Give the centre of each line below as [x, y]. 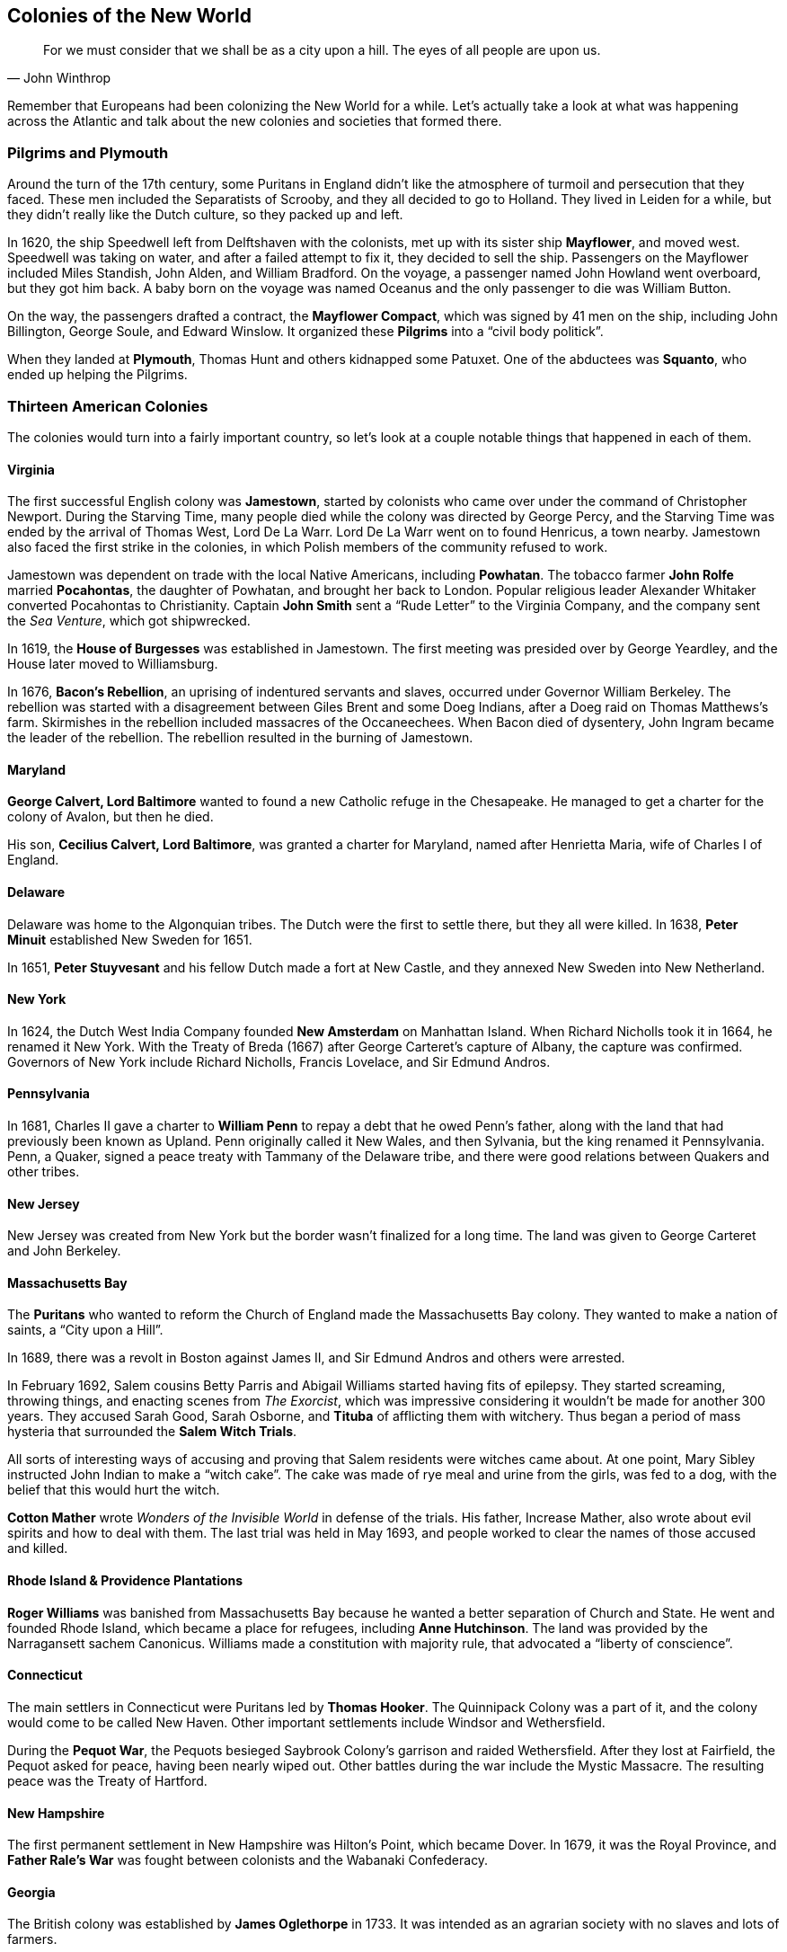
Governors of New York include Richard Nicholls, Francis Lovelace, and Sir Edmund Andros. [279, 1061]
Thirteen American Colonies [108, 406]
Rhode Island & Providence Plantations [125, 1581]
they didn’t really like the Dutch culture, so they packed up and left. [205, 215]
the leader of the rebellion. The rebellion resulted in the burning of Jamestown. [240, 738]
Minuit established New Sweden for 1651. [130, 939]
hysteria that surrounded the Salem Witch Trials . [152, 1432]
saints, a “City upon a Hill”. [85, 1330]
